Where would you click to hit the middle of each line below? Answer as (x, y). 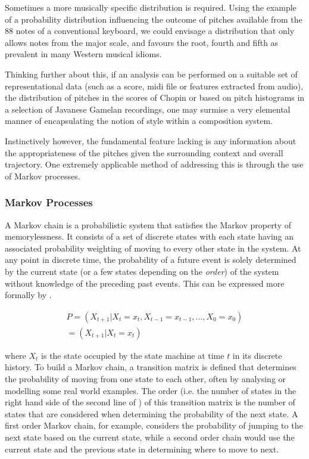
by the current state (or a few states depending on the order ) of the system (142, 271)
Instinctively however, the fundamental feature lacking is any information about (151, 140)
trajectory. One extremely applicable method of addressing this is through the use (154, 164)
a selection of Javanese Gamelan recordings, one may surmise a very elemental (148, 109)
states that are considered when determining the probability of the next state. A (152, 413)
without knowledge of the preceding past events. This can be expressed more (145, 283)
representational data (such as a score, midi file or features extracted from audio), (154, 86)
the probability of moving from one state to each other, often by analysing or (146, 378)
